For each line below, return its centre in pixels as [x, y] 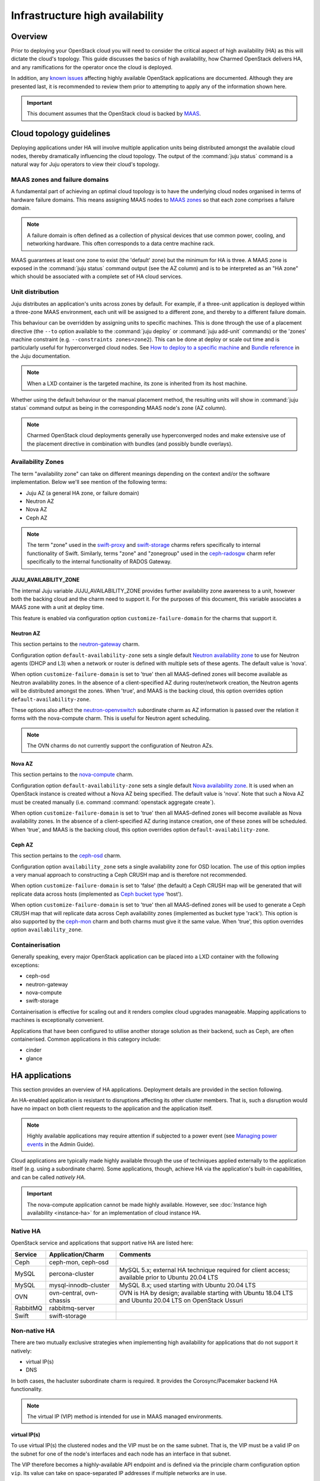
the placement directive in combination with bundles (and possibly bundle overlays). [130, 444]
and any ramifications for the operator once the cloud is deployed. [92, 67]
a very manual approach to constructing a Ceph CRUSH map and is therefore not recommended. [129, 875]
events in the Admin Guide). [61, 1144]
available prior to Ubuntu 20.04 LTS [169, 1277]
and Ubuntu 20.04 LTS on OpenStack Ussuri [181, 1300]
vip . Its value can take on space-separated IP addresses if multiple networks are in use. [119, 1473]
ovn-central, [66, 1293]
